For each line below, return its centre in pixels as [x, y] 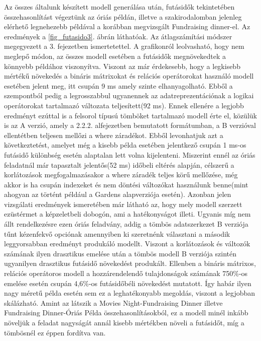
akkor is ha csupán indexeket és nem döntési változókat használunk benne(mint [126, 184]
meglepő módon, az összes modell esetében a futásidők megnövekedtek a [115, 56]
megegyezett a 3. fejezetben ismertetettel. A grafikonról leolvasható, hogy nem [124, 46]
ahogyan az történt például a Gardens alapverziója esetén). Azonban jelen [118, 194]
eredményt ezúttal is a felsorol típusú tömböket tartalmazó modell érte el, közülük [130, 115]
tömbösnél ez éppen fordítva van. [55, 332]
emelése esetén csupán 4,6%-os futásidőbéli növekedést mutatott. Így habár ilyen [128, 283]
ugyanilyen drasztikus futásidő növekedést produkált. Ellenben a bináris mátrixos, [130, 263]
